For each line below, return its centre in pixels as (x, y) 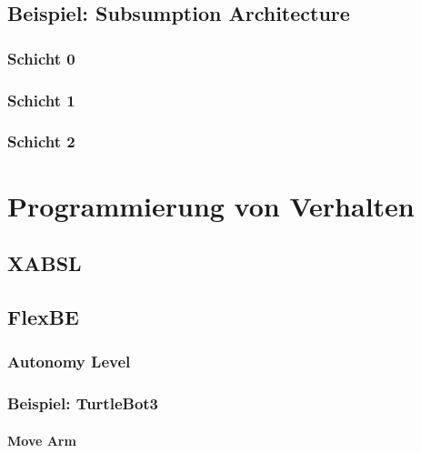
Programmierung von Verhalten (211, 205)
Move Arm (42, 440)
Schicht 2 (41, 141)
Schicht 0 (41, 58)
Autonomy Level (69, 362)
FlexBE (43, 316)
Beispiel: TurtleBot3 (83, 403)
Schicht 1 (41, 100)
